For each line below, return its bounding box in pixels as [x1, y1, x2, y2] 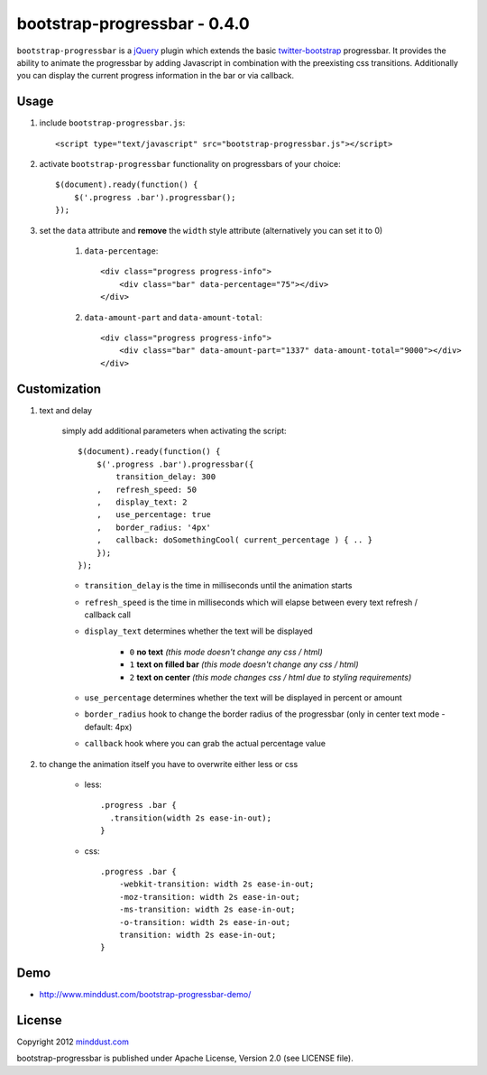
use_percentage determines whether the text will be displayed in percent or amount [84, 692, 403, 703]
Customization [16, 381, 102, 396]
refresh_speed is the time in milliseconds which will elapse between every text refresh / [84, 597, 418, 607]
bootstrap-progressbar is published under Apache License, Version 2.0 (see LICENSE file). [16, 1052, 354, 1064]
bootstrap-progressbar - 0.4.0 [16, 14, 250, 33]
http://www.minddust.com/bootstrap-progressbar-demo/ [39, 989, 252, 1000]
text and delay [39, 404, 93, 415]
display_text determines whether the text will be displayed [84, 626, 313, 636]
